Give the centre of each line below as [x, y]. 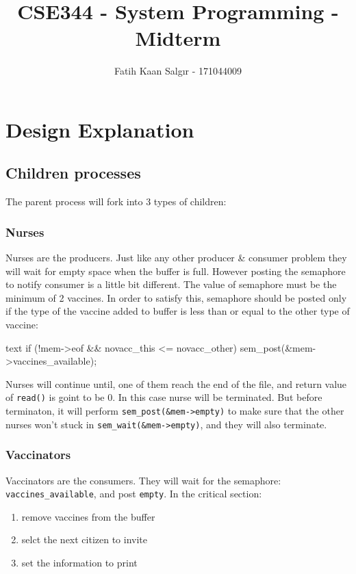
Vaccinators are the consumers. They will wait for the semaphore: [143, 480]
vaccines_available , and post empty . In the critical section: [134, 494]
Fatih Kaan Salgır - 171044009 [178, 71]
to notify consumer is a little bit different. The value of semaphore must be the [171, 284]
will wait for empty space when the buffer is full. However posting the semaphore [176, 271]
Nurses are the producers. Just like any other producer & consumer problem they [176, 258]
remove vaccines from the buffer [88, 516]
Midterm [178, 38]
